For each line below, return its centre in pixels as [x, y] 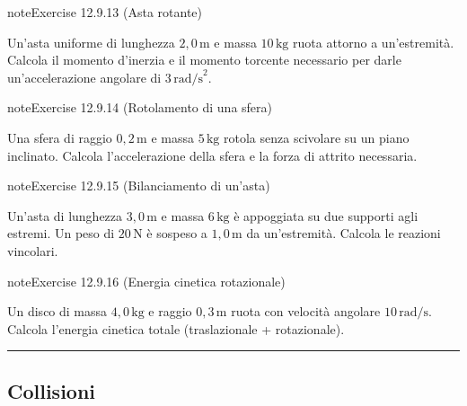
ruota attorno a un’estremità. [374, 42]
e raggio [170, 311]
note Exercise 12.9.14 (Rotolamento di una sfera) [140, 107]
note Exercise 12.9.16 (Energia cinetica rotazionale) [146, 281]
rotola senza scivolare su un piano [317, 137]
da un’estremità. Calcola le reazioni [344, 233]
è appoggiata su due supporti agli [326, 215]
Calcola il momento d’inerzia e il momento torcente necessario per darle [204, 60]
